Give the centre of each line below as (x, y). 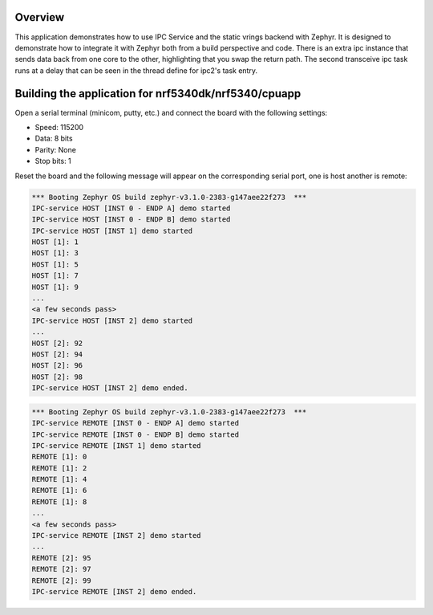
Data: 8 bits (54, 138)
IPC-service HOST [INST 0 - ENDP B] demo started (131, 220)
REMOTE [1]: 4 (59, 479)
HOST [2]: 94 (57, 354)
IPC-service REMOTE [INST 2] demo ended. (114, 591)
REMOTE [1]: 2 (59, 468)
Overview (40, 17)
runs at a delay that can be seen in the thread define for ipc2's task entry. (136, 70)
